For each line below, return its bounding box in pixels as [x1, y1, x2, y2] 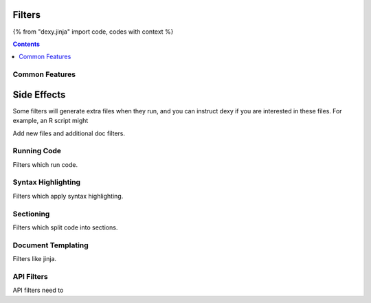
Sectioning [12, 209, 50, 218]
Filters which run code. [12, 160, 78, 168]
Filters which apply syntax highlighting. [12, 192, 124, 200]
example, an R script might [12, 117, 89, 125]
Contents [12, 40, 41, 48]
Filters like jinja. [12, 255, 57, 263]
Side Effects [12, 89, 66, 100]
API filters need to [12, 286, 64, 295]
